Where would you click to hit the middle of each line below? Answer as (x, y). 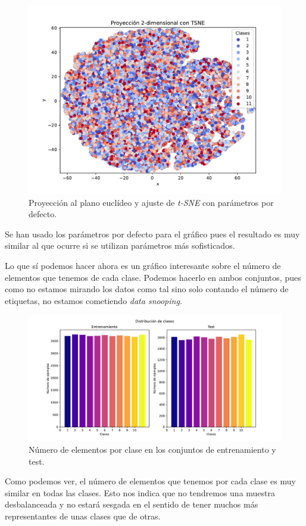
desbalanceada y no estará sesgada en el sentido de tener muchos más (132, 504)
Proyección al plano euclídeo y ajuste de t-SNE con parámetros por (151, 202)
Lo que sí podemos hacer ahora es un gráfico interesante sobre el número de (143, 265)
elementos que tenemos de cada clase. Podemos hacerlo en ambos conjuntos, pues (153, 277)
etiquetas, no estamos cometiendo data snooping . (93, 300)
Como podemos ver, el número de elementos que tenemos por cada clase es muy (150, 481)
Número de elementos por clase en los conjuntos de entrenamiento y (152, 449)
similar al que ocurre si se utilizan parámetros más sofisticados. (120, 245)
